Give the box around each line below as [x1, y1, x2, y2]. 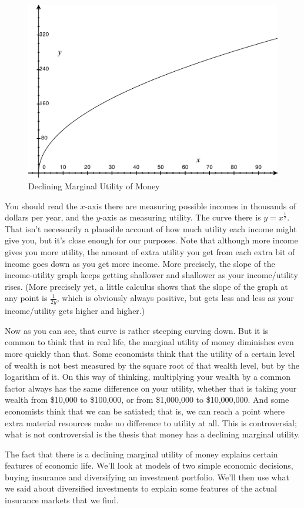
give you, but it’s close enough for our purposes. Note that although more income [5, 234, 298, 246]
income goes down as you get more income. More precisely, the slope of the [5, 257, 275, 269]
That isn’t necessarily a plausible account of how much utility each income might [5, 222, 297, 235]
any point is [5, 292, 48, 304]
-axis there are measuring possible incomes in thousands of [85, 199, 296, 212]
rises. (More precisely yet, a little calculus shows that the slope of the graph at [5, 280, 288, 292]
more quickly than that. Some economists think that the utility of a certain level [5, 347, 295, 359]
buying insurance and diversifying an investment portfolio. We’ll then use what [5, 470, 289, 483]
